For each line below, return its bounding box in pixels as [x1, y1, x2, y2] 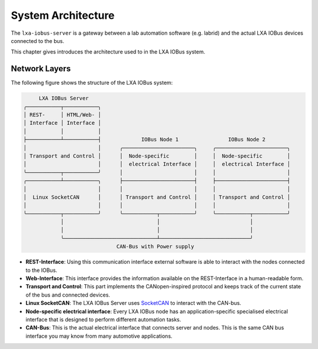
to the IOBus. [25, 267, 58, 274]
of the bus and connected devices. [25, 291, 110, 298]
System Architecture [11, 9, 115, 22]
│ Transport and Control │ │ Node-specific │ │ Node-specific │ [23, 152, 291, 159]
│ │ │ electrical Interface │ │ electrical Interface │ [23, 161, 291, 168]
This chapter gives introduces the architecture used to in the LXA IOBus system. [11, 48, 206, 55]
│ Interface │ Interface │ [23, 119, 101, 127]
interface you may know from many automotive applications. [25, 333, 173, 340]
